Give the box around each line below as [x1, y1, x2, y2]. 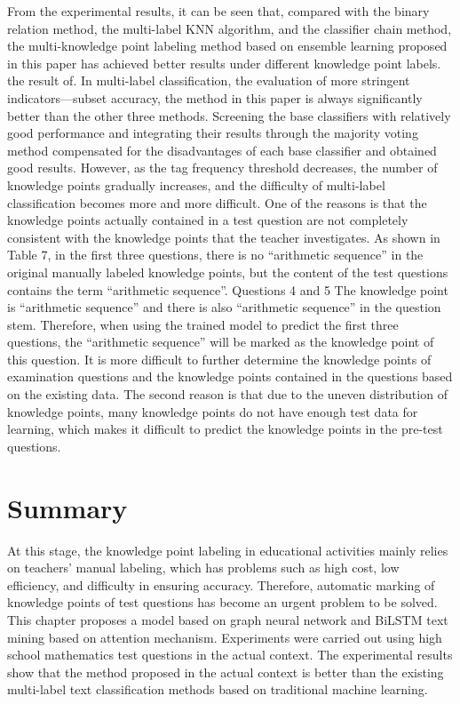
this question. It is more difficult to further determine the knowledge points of [7, 349, 432, 368]
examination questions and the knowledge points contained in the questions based [7, 367, 453, 386]
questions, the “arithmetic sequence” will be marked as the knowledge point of [7, 332, 434, 351]
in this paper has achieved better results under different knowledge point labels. [7, 53, 441, 72]
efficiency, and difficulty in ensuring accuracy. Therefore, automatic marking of [7, 575, 435, 594]
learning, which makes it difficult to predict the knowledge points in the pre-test [7, 420, 443, 438]
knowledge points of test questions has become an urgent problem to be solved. [7, 593, 438, 612]
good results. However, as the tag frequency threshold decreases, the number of [7, 158, 438, 177]
